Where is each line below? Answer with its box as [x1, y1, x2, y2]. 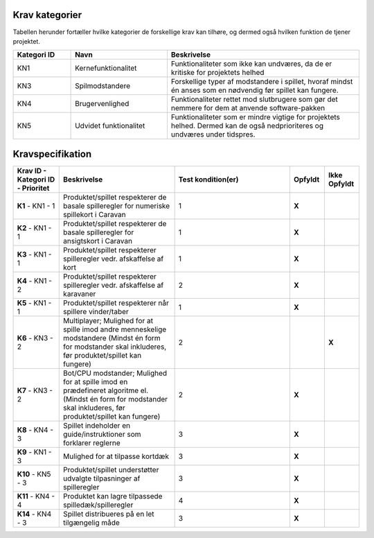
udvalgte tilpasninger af [63, 474, 141, 483]
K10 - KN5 [17, 469, 51, 478]
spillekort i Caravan [63, 209, 126, 219]
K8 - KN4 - [17, 425, 54, 435]
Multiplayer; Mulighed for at [63, 315, 154, 325]
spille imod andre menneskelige [63, 324, 167, 334]
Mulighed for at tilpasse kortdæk [63, 451, 170, 461]
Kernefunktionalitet [75, 63, 137, 73]
